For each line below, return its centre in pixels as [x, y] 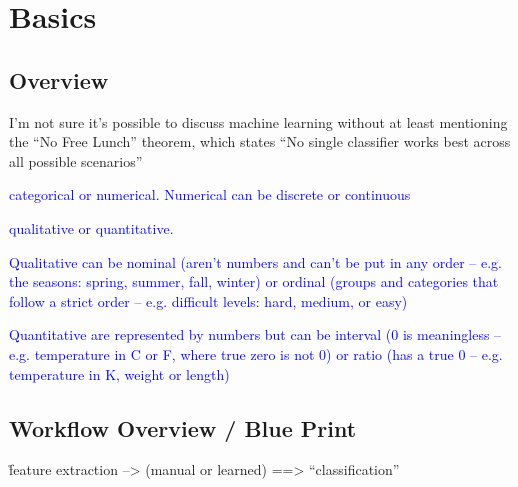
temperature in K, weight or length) [119, 373]
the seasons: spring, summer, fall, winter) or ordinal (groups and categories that [254, 281]
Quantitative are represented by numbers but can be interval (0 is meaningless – [255, 334]
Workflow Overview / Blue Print [183, 427]
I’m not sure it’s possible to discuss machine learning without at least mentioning [258, 121]
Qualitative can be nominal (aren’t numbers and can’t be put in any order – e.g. [255, 261]
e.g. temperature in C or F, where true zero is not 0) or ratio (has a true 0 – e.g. [256, 353]
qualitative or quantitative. [91, 227]
